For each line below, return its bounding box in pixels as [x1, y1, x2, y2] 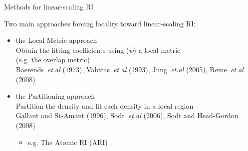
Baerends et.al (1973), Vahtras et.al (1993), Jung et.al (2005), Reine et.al [15, 64, 244, 74]
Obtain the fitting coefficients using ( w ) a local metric [15, 44, 181, 55]
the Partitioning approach [15, 91, 95, 101]
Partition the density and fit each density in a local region [15, 100, 194, 111]
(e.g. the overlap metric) [15, 54, 90, 65]
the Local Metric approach [15, 35, 97, 45]
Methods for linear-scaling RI [4, 1, 94, 11]
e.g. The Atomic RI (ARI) [27, 137, 108, 147]
